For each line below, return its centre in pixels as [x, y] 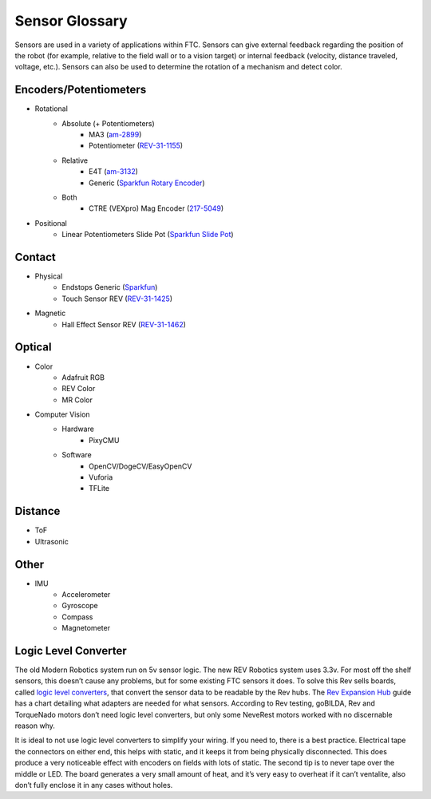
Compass [77, 617]
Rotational [51, 109]
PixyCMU [104, 440]
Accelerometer [86, 595]
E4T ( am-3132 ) [114, 172]
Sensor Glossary [71, 21]
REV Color [79, 389]
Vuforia [101, 477]
